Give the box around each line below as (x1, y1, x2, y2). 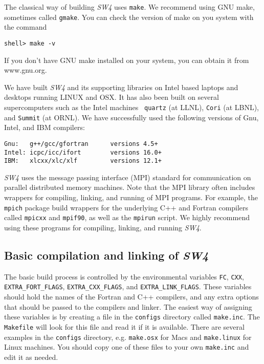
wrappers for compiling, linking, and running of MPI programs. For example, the (4, 192, 258, 202)
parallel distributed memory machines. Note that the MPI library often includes (4, 182, 255, 192)
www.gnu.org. (4, 65, 47, 75)
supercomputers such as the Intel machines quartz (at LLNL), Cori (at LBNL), (4, 101, 259, 112)
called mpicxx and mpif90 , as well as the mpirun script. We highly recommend (4, 212, 250, 223)
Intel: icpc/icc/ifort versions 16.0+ (4, 148, 162, 156)
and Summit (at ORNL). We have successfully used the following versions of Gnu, (4, 112, 259, 122)
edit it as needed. (4, 351, 58, 362)
